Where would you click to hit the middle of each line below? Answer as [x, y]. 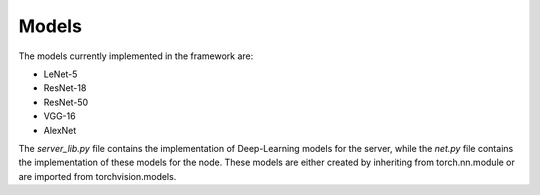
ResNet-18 [65, 88]
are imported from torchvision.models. [97, 176]
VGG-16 [59, 116]
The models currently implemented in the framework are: [136, 56]
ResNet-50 [66, 102]
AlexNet [60, 130]
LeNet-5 [60, 74]
